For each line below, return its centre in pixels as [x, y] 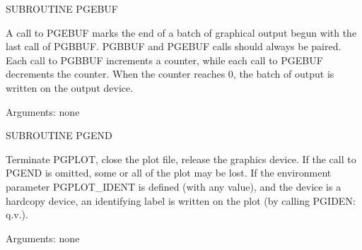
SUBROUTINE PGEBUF [62, 8]
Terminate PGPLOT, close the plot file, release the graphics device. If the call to [181, 159]
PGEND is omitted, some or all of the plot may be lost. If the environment [169, 173]
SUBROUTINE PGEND [59, 135]
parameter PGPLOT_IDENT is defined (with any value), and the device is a [174, 186]
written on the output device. [70, 87]
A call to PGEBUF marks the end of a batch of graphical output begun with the [181, 32]
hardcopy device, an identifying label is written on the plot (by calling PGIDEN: [181, 200]
